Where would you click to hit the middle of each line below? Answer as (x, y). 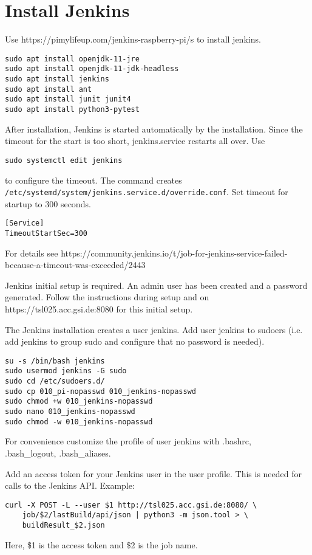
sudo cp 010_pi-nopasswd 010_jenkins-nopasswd (100, 391)
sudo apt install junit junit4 (68, 99)
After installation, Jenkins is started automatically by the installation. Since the (154, 129)
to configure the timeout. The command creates (93, 180)
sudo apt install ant (49, 89)
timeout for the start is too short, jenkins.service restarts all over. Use (135, 141)
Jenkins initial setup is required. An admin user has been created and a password (156, 285)
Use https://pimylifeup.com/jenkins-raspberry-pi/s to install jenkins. (133, 39)
